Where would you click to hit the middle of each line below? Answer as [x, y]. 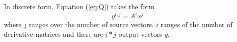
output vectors [140, 34]
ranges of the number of [197, 24]
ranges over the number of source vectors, [91, 24]
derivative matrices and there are [54, 34]
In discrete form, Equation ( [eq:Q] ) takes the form [79, 6]
